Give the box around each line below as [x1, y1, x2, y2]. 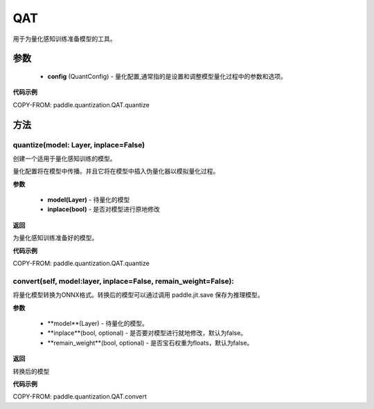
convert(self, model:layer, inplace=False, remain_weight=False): [12, 276, 235, 286]
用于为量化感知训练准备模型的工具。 [12, 35, 116, 43]
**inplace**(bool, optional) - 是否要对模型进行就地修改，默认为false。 [47, 329, 247, 337]
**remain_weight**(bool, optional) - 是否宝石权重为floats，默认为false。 [47, 338, 253, 347]
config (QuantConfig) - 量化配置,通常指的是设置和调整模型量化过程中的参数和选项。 [47, 72, 287, 80]
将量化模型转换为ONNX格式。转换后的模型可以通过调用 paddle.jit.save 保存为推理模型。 [12, 291, 264, 299]
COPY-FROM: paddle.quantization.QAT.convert [12, 392, 147, 401]
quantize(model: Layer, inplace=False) [12, 140, 145, 149]
